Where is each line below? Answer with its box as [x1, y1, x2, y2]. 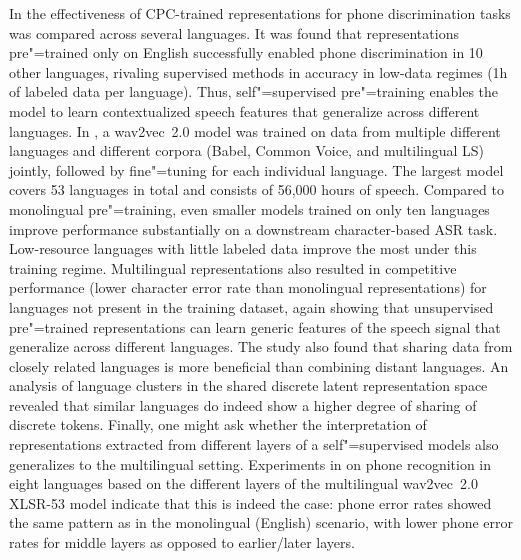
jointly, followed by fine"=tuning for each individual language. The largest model [9, 159, 504, 180]
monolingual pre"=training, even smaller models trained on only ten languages [9, 198, 490, 219]
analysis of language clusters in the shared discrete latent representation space [9, 375, 488, 396]
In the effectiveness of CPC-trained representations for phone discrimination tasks [9, 3, 511, 23]
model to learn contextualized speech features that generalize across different [9, 100, 480, 121]
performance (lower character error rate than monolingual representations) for [9, 277, 487, 298]
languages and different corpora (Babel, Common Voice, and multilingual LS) [9, 140, 485, 161]
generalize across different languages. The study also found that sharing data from [9, 336, 513, 357]
